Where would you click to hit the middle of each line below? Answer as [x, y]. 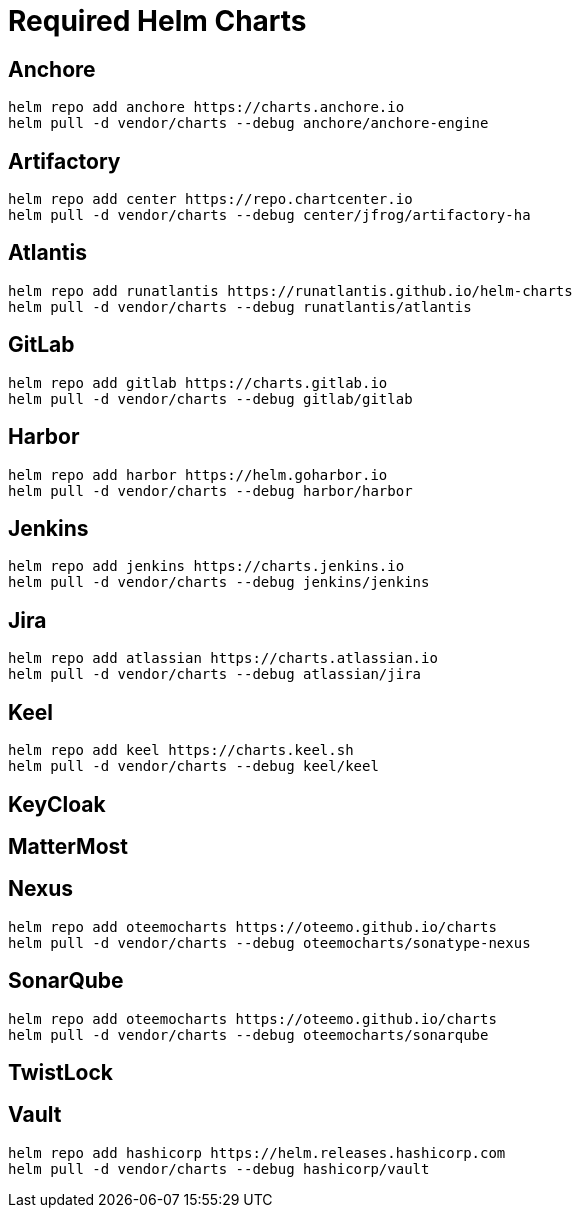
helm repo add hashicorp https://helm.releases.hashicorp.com [257, 1152]
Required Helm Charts [157, 21]
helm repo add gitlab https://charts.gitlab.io [198, 382]
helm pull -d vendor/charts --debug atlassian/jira [215, 674]
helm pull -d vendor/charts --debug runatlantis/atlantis [240, 306]
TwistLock [61, 1073]
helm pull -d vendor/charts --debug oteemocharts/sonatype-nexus [269, 942]
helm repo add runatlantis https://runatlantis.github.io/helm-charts [290, 290]
